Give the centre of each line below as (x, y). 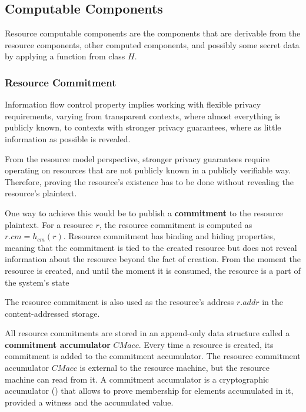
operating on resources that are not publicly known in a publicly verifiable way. (148, 170)
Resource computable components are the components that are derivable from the (153, 33)
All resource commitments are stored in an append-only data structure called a (147, 333)
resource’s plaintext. (41, 193)
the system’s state (37, 282)
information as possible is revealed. (68, 138)
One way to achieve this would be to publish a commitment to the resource (144, 212)
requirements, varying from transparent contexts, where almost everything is (143, 115)
